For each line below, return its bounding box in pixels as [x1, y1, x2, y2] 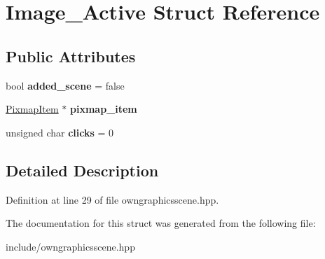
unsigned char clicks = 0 [6, 125, 114, 139]
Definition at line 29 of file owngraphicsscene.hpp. [6, 192, 219, 206]
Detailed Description [6, 159, 159, 181]
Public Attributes [6, 45, 136, 66]
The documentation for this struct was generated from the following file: [6, 216, 316, 230]
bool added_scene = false [6, 78, 125, 92]
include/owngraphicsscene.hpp [6, 239, 135, 253]
